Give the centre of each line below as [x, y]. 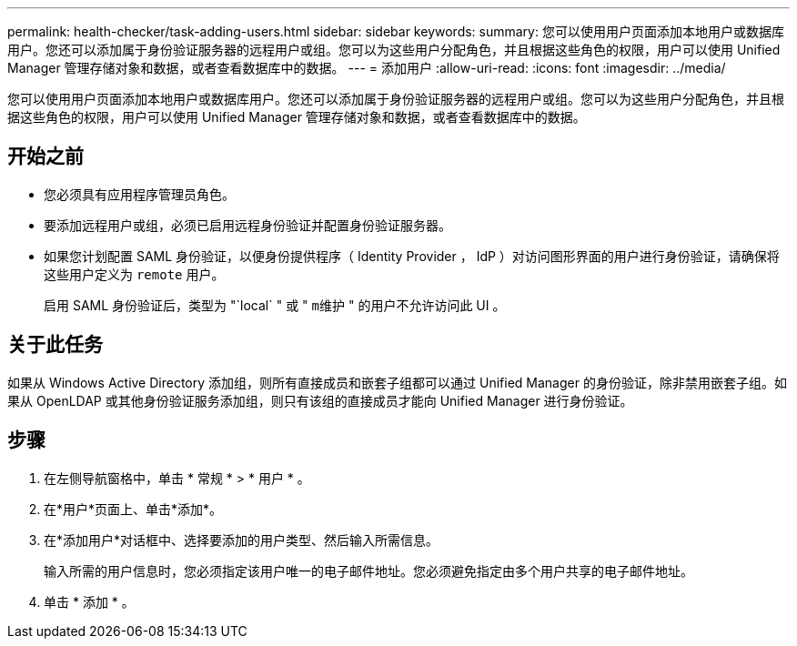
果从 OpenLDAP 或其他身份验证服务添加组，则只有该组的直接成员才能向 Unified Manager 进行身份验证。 [320, 400]
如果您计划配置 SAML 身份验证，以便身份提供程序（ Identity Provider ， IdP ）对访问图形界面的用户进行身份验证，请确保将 [412, 256]
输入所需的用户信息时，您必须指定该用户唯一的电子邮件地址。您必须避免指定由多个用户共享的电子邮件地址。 [368, 570]
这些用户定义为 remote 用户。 [134, 274]
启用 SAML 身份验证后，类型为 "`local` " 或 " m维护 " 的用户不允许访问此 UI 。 [275, 305]
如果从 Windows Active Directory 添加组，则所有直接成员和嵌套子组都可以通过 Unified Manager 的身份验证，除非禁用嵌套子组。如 [397, 382]
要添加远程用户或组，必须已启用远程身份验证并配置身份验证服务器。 [247, 225]
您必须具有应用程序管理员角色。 [139, 194]
